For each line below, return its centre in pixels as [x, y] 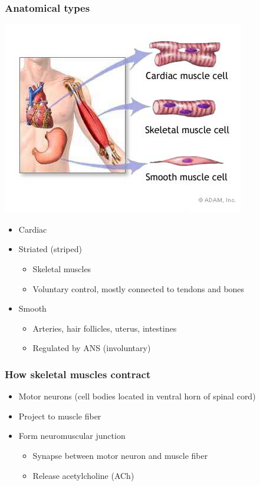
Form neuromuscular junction [72, 436]
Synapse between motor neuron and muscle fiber [120, 455]
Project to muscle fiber [60, 416]
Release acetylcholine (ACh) [83, 475]
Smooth [32, 308]
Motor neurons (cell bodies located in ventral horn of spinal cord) [137, 396]
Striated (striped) [50, 249]
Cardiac [33, 229]
